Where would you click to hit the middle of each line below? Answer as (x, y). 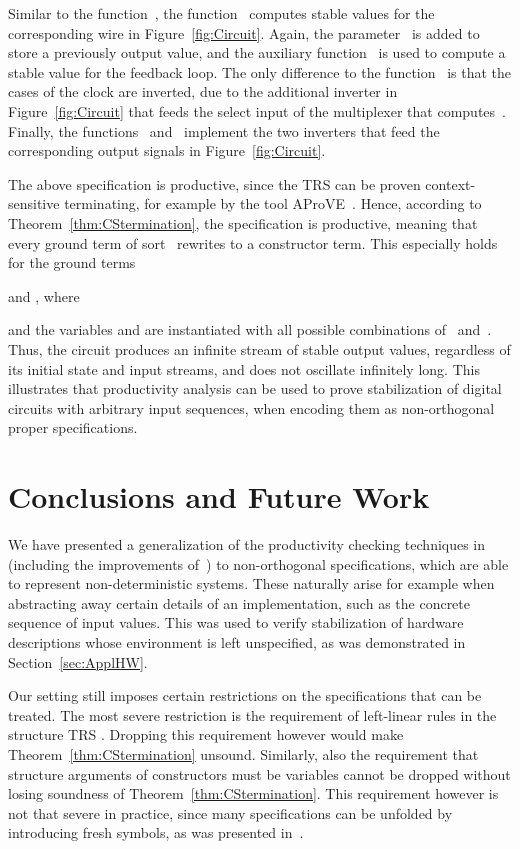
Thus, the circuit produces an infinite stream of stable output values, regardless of (259, 348)
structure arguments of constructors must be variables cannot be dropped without (259, 773)
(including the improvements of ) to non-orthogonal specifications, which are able (258, 563)
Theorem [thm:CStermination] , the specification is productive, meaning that (243, 222)
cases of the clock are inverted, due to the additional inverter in (203, 91)
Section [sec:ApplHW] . (78, 661)
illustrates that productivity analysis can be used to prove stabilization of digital (255, 388)
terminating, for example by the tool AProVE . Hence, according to (273, 203)
